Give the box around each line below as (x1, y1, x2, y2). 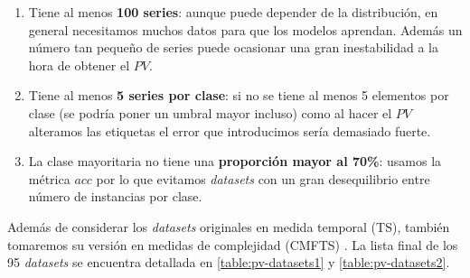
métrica (28, 169, 70, 188)
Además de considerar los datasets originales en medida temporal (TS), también (7, 217, 450, 236)
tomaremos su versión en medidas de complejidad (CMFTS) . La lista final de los (7, 235, 458, 254)
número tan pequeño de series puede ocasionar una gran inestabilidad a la (28, 38, 438, 57)
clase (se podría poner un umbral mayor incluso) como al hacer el (28, 103, 392, 122)
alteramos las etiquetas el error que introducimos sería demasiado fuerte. (28, 121, 431, 140)
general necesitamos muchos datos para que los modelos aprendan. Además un (28, 20, 463, 39)
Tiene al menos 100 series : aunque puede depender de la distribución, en (28, 3, 438, 21)
